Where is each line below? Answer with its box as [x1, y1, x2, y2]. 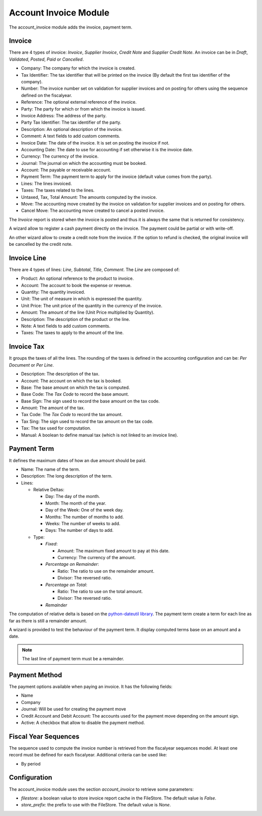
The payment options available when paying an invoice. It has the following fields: [9, 684, 173, 689]
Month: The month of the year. [45, 500, 106, 506]
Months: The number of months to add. [45, 514, 124, 520]
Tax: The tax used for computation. [21, 425, 92, 431]
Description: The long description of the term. [21, 473, 113, 479]
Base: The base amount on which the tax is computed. [21, 384, 131, 390]
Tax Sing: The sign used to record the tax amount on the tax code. [21, 418, 154, 424]
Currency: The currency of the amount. [57, 555, 136, 560]
